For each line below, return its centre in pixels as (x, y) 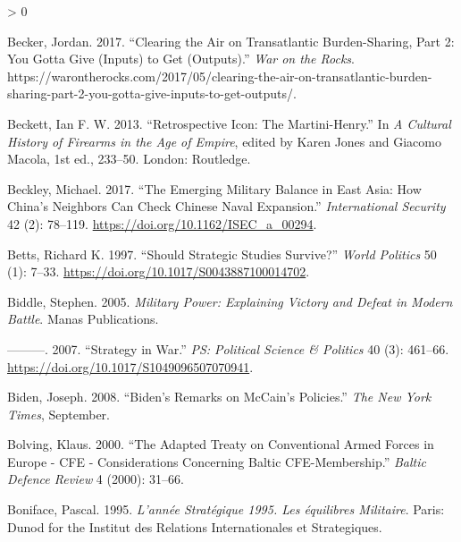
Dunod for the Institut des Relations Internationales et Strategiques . (195, 526)
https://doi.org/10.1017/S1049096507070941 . (130, 366)
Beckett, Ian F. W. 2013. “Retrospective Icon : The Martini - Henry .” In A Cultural (229, 123)
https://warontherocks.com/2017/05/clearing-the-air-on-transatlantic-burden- (220, 76)
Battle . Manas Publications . (83, 319)
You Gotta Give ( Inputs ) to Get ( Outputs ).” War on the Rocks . (181, 59)
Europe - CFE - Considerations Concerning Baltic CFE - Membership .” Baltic (217, 461)
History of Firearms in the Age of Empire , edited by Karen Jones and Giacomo (224, 141)
